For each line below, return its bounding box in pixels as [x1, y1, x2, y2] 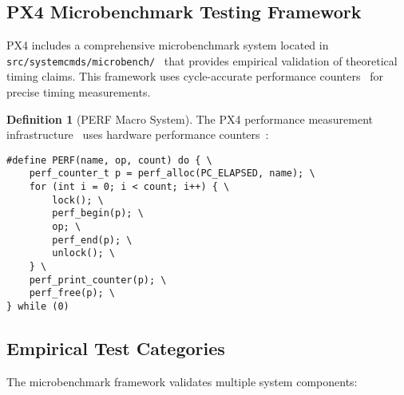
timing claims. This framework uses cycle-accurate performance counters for [6, 68, 383, 85]
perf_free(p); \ [29, 287, 116, 299]
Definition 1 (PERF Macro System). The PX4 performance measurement [6, 110, 373, 127]
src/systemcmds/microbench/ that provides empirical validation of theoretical [6, 52, 398, 69]
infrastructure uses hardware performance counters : [6, 126, 269, 143]
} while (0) [6, 301, 69, 313]
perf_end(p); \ [52, 234, 133, 246]
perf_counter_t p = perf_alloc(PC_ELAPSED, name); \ [29, 168, 315, 180]
